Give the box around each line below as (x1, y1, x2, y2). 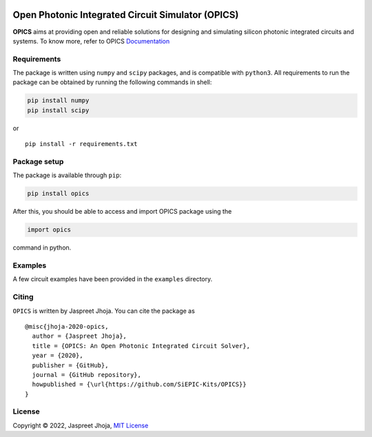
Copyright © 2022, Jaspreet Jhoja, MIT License (12, 421, 149, 429)
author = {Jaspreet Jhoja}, (32, 332, 127, 341)
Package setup (12, 156, 64, 166)
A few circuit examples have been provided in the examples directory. (12, 275, 213, 283)
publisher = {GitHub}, (32, 361, 109, 369)
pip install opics (27, 190, 90, 198)
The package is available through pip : (12, 171, 122, 179)
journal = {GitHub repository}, (32, 371, 141, 378)
